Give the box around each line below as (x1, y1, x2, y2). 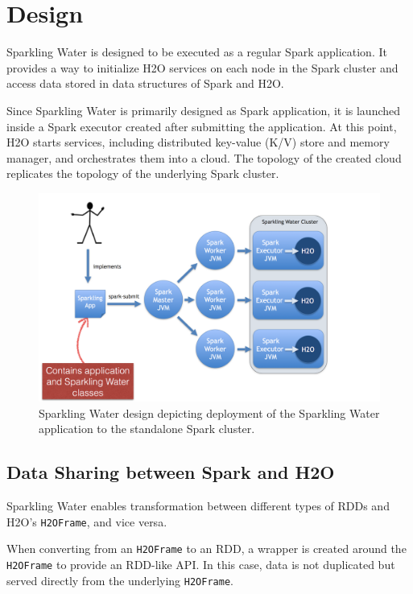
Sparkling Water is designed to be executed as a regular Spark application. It (6, 43, 387, 60)
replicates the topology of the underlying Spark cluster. (6, 165, 279, 182)
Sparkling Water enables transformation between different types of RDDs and (6, 497, 390, 514)
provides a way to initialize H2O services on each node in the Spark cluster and (6, 59, 399, 76)
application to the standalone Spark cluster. (39, 420, 255, 437)
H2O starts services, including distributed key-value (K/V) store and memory (6, 134, 390, 151)
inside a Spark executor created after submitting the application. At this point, (6, 118, 397, 134)
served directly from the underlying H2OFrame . (6, 571, 233, 588)
